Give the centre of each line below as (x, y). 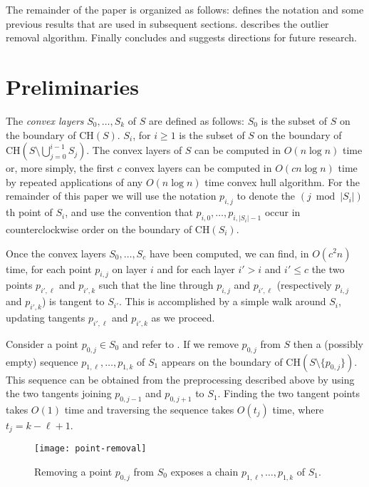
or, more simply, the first (60, 168)
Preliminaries (72, 86)
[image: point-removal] (90, 449)
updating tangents (46, 317)
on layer (130, 268)
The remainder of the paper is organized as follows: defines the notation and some (185, 9)
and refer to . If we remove (180, 343)
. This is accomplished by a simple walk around (223, 301)
